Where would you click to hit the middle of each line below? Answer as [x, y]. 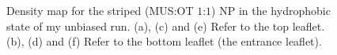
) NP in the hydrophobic [271, 11]
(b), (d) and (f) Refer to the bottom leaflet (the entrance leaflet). [164, 41]
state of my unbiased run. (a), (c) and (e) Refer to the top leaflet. [166, 26]
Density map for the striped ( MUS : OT [100, 11]
